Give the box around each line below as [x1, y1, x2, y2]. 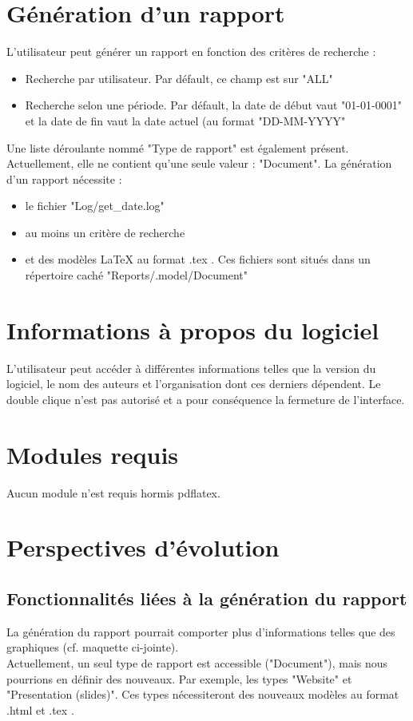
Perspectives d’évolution [6, 531, 280, 564]
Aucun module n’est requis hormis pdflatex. [6, 484, 220, 501]
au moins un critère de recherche [25, 224, 185, 240]
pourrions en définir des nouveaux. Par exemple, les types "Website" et [6, 670, 352, 687]
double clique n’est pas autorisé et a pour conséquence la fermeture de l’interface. [6, 390, 405, 407]
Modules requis [6, 438, 179, 470]
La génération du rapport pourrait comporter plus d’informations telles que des [6, 623, 395, 640]
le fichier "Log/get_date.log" [25, 197, 165, 214]
